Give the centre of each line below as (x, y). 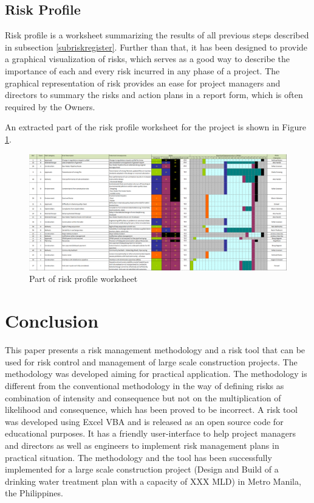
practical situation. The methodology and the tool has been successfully (138, 457)
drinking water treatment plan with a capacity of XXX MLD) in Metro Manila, (153, 481)
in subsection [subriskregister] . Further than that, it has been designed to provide (156, 47)
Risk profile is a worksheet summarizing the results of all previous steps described (157, 35)
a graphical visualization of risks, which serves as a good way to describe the (147, 59)
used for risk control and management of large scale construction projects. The (151, 361)
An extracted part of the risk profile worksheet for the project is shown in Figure (155, 127)
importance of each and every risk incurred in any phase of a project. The (142, 70)
